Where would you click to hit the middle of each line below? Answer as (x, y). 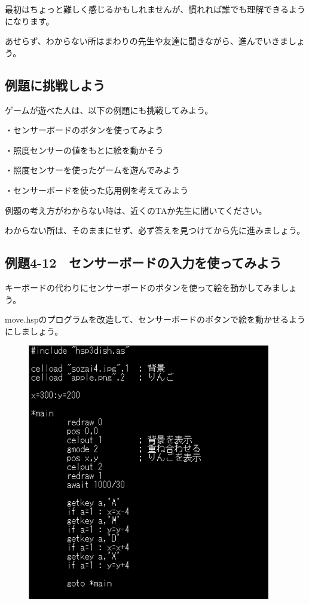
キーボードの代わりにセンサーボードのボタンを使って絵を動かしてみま (143, 287)
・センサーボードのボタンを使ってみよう (84, 130)
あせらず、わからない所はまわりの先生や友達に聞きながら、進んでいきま (147, 41)
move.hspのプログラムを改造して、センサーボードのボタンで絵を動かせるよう (155, 319)
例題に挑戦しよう (55, 85)
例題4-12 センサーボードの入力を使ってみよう (143, 263)
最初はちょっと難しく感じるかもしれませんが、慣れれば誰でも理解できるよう (155, 9)
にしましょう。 (34, 331)
